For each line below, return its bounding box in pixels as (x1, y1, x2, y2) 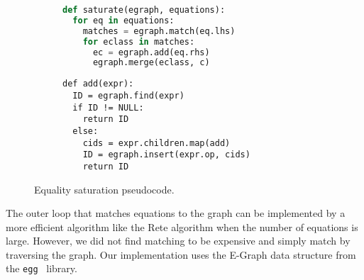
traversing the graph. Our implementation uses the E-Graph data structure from (6, 247, 356, 262)
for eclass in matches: (82, 36, 195, 47)
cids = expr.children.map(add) (82, 138, 231, 148)
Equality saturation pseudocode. (34, 181, 175, 196)
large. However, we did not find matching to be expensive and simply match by (6, 233, 351, 248)
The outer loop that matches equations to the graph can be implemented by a (6, 206, 346, 220)
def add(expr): (62, 79, 134, 89)
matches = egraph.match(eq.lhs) (82, 26, 236, 36)
